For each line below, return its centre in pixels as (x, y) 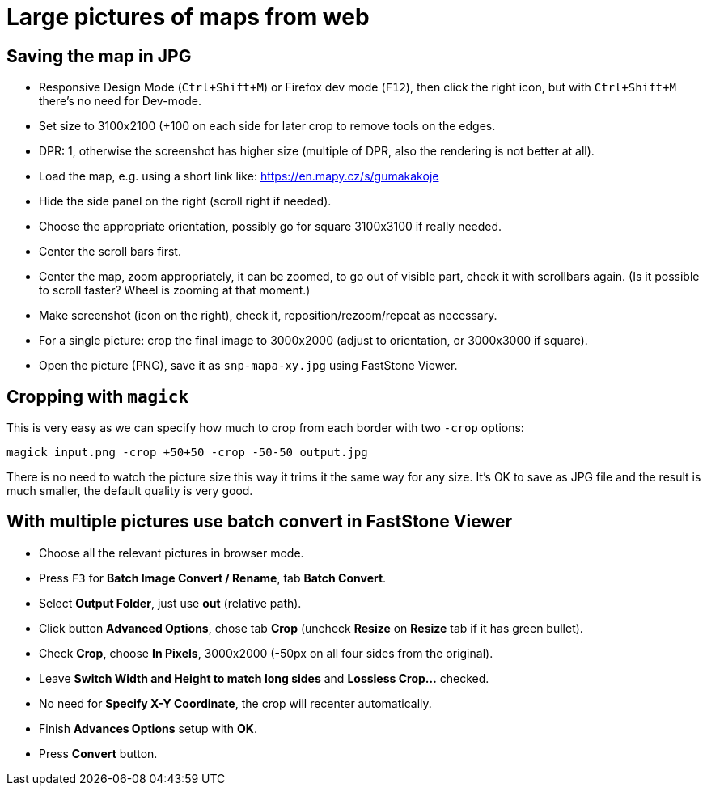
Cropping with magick (98, 396)
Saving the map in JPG (99, 56)
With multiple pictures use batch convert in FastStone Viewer (260, 522)
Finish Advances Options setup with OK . (148, 728)
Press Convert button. (98, 753)
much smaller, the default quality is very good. (130, 491)
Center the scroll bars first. (110, 252)
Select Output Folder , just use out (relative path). (170, 603)
